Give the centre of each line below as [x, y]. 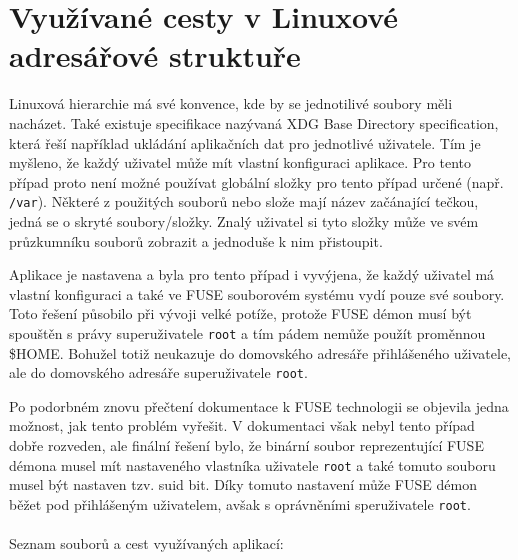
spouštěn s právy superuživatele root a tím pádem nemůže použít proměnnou [247, 332]
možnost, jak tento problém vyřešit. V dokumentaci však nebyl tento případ [242, 425]
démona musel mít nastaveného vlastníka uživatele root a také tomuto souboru [252, 464]
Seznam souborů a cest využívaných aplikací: [146, 543]
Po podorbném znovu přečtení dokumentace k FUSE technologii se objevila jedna [259, 405]
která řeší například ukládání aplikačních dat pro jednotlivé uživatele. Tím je [245, 142]
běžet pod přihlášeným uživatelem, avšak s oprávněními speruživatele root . [240, 503]
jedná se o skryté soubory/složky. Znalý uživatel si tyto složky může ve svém [244, 220]
